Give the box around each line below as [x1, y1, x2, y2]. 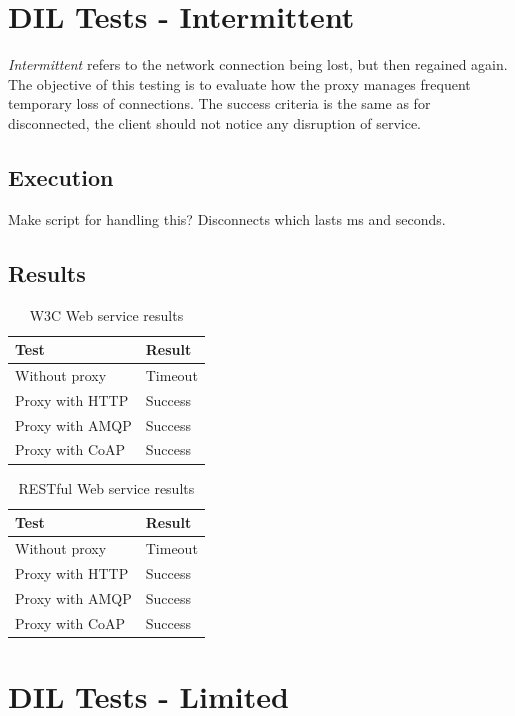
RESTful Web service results [18, 477, 195, 498]
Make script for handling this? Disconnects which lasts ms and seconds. [8, 208, 446, 229]
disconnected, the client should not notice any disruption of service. [8, 112, 422, 133]
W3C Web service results [29, 304, 184, 325]
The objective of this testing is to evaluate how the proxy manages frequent [8, 73, 471, 94]
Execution [8, 161, 114, 192]
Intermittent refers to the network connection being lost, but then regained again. [8, 54, 508, 75]
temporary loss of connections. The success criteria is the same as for [8, 93, 431, 114]
